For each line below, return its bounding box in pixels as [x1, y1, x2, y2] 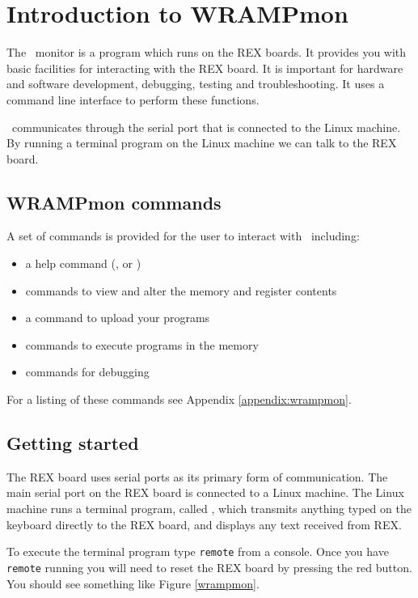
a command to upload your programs [25, 309, 210, 326]
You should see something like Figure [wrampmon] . [6, 575, 260, 592]
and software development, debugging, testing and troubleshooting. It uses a [6, 75, 385, 92]
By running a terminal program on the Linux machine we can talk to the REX [6, 134, 397, 151]
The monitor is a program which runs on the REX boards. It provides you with [6, 44, 407, 61]
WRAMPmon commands [6, 189, 222, 214]
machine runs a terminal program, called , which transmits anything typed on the [6, 500, 412, 517]
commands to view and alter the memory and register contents [25, 282, 337, 299]
